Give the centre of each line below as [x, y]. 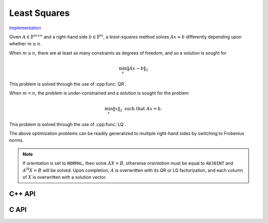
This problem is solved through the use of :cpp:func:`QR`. [68, 84]
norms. [16, 140]
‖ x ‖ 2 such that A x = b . [137, 109]
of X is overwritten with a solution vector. [65, 177]
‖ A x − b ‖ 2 [137, 69]
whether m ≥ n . [25, 44]
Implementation [25, 28]
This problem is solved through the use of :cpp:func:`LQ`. [68, 124]
